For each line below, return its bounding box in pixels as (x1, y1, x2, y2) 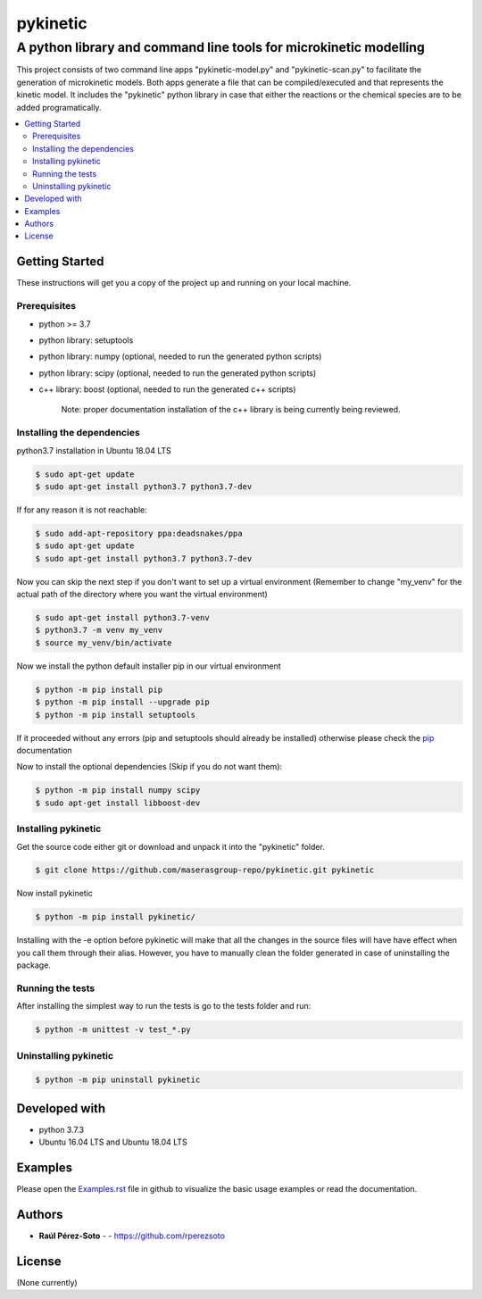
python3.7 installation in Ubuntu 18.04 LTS (16, 445, 171, 455)
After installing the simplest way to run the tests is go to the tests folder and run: (16, 1001, 312, 1012)
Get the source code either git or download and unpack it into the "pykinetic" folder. (16, 841, 325, 852)
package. (16, 960, 51, 970)
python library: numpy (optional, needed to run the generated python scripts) (38, 351, 322, 362)
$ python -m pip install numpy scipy (35, 786, 201, 795)
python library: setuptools (38, 335, 134, 346)
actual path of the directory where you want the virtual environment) (16, 589, 268, 600)
